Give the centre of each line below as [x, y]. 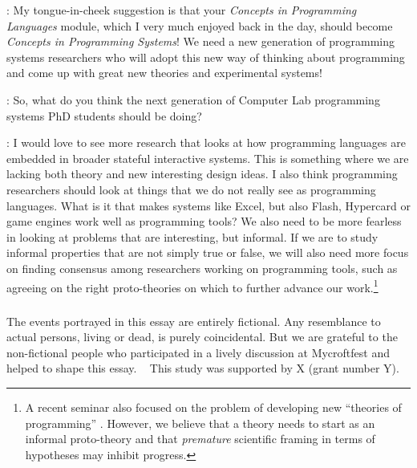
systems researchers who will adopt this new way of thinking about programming [206, 57]
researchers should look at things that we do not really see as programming [191, 189]
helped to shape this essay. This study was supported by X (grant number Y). [203, 368]
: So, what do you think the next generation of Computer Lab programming [193, 99]
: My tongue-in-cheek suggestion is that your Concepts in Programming [182, 10]
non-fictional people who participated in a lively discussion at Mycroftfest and [198, 352]
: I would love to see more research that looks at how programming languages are [206, 142]
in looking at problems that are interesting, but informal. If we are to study [192, 236]
